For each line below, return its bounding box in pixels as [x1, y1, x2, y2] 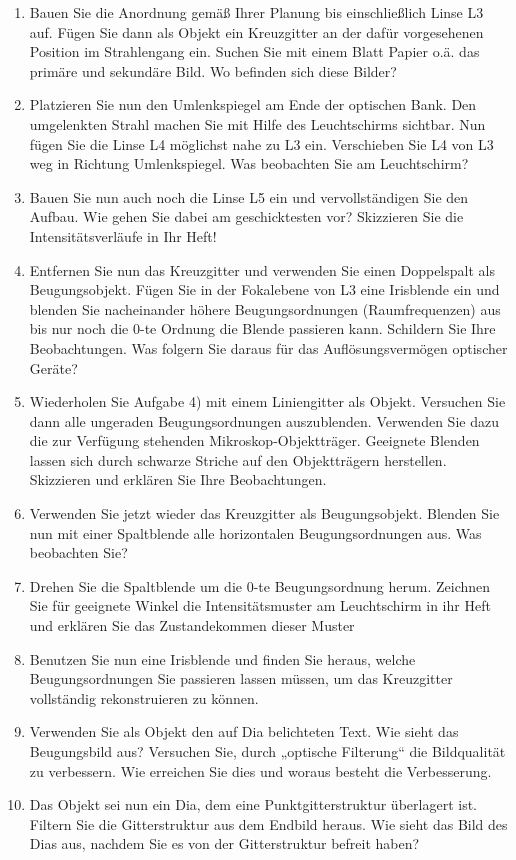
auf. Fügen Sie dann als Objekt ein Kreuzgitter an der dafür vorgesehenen [29, 21, 484, 42]
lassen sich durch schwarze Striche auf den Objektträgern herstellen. [29, 449, 447, 470]
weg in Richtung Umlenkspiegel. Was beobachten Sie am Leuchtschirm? [29, 153, 469, 174]
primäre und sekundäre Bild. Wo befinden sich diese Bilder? [29, 60, 397, 81]
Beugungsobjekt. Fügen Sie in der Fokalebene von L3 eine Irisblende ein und [29, 279, 500, 300]
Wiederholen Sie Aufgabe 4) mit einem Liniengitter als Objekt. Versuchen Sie [29, 391, 506, 412]
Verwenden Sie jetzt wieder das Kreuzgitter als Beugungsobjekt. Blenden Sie [29, 503, 500, 524]
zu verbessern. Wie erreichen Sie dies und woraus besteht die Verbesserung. [29, 760, 492, 781]
